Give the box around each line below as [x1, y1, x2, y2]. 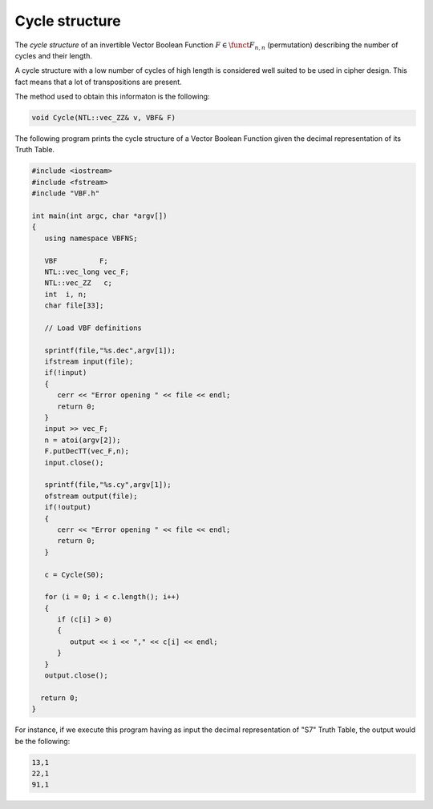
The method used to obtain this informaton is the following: [14, 92, 210, 102]
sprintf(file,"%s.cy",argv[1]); [44, 481, 172, 489]
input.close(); [44, 457, 104, 467]
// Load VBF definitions [44, 323, 142, 332]
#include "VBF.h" [31, 189, 100, 198]
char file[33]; [44, 301, 104, 310]
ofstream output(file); [44, 491, 138, 501]
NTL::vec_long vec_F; [44, 267, 130, 276]
